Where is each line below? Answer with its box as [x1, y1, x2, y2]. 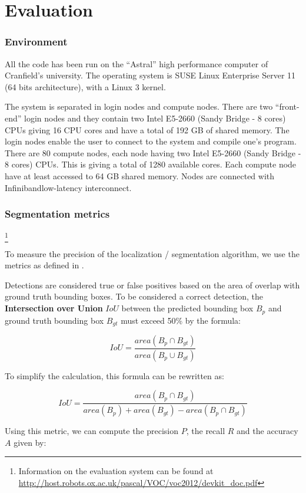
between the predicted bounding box [121, 302, 254, 314]
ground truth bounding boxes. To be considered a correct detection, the [5, 290, 264, 303]
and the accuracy [237, 425, 298, 437]
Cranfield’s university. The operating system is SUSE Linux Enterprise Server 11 [5, 69, 296, 81]
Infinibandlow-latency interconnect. [5, 181, 132, 193]
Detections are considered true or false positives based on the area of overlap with [5, 278, 300, 291]
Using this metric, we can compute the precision [5, 425, 179, 437]
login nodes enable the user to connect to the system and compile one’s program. [5, 135, 297, 147]
